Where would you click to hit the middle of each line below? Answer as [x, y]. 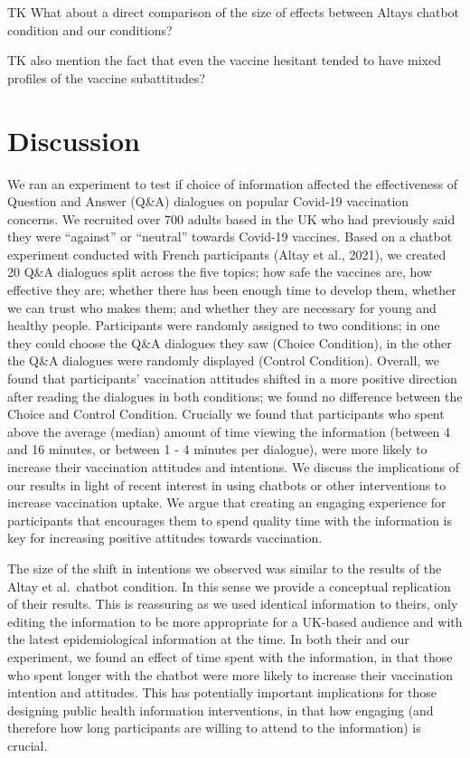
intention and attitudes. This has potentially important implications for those [222, 692]
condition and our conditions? [90, 29]
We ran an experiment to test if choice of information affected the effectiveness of [233, 183]
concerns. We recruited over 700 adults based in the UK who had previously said [231, 218]
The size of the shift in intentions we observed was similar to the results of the [225, 568]
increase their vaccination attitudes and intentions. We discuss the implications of [233, 467]
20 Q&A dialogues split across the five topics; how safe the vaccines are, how [220, 272]
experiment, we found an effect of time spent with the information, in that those [230, 656]
